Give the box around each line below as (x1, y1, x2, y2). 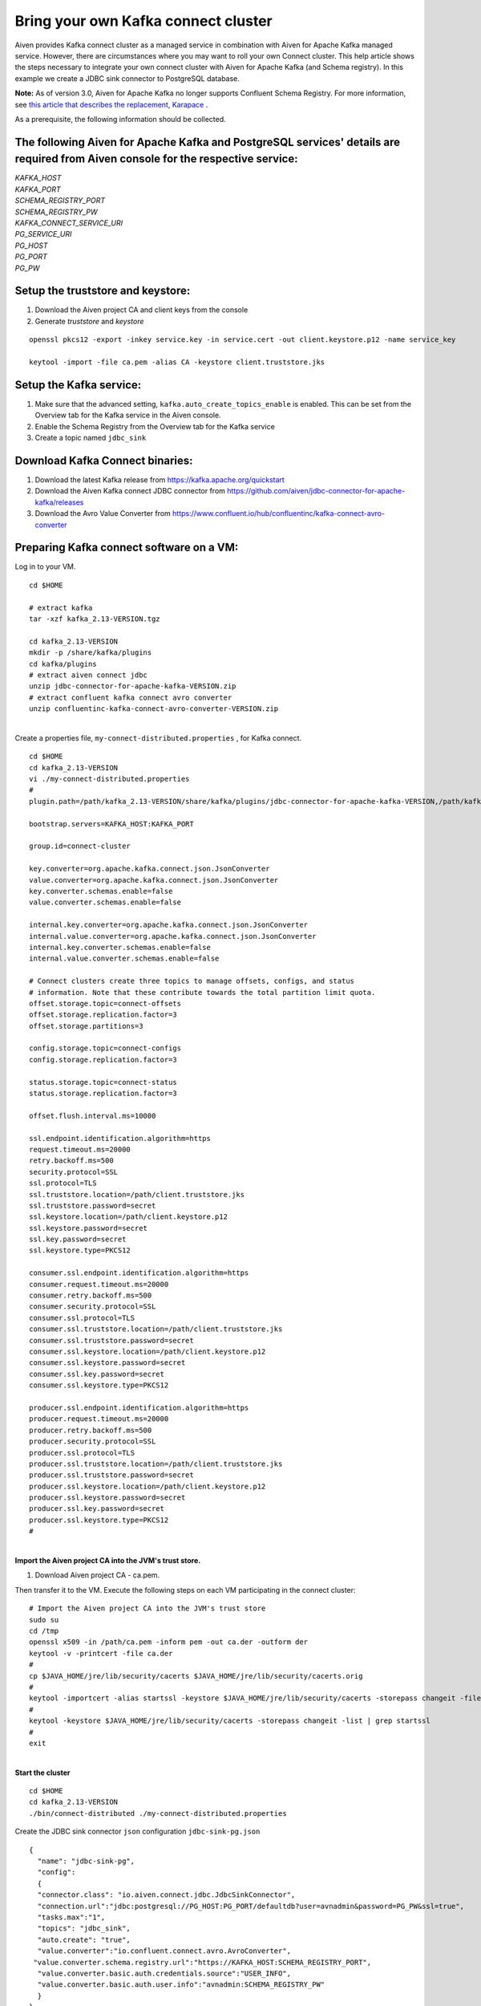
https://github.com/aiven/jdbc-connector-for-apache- (227, 486, 406, 496)
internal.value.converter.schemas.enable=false (29, 954, 220, 963)
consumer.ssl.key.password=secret (29, 1369, 164, 1379)
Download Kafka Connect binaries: (14, 453, 193, 467)
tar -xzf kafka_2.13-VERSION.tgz (29, 615, 160, 623)
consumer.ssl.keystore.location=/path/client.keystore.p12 (29, 1347, 266, 1356)
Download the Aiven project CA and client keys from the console (34, 305, 249, 315)
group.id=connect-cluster (29, 842, 131, 851)
